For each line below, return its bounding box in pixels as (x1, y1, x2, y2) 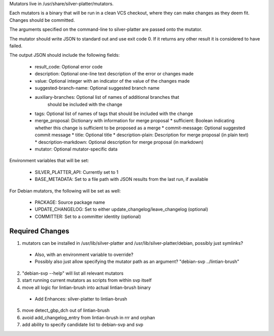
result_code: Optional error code (35, 63, 103, 69)
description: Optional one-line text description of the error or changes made (35, 71, 194, 77)
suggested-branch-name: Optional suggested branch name (35, 85, 160, 91)
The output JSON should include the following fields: (9, 52, 120, 58)
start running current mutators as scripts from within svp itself (22, 277, 152, 283)
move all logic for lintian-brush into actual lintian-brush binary (22, 284, 151, 290)
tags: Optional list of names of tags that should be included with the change (35, 110, 193, 117)
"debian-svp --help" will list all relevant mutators (22, 270, 124, 276)
